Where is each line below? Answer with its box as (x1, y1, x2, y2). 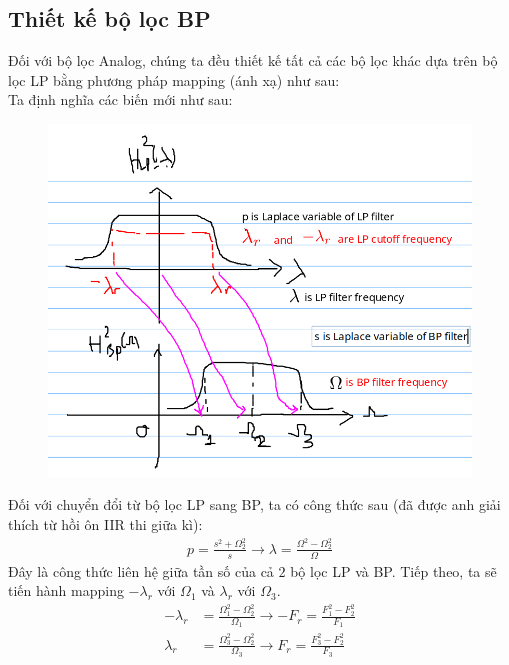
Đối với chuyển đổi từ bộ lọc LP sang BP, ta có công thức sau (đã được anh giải (8, 494, 501, 515)
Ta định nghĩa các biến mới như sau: (8, 89, 233, 110)
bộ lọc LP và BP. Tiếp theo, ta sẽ (290, 560, 497, 581)
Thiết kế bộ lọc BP (8, 3, 211, 34)
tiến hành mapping (8, 580, 124, 601)
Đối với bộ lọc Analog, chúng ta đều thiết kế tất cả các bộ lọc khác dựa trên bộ (8, 50, 498, 71)
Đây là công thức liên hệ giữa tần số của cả (8, 560, 274, 581)
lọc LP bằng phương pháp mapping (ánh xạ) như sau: (8, 69, 340, 90)
